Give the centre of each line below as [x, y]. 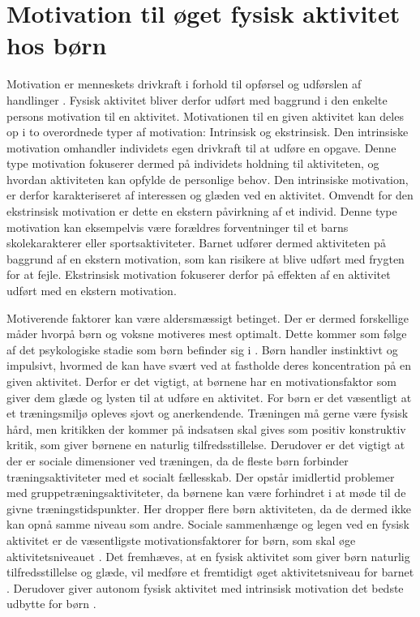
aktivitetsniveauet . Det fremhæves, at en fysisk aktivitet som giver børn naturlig [208, 556]
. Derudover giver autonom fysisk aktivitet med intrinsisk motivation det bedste [205, 587]
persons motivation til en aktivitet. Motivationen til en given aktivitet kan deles [205, 116]
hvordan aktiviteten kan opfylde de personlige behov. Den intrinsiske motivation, [208, 179]
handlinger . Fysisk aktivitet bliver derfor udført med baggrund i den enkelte [197, 99]
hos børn [57, 45]
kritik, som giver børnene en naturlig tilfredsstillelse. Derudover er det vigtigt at [206, 445]
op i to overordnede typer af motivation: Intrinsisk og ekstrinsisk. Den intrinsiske [208, 132]
